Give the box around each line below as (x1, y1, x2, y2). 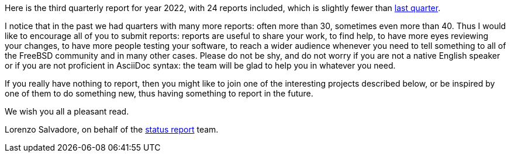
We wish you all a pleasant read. (5, 106, 129, 116)
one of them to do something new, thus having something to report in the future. (5, 88, 313, 98)
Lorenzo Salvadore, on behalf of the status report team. (5, 124, 219, 134)
